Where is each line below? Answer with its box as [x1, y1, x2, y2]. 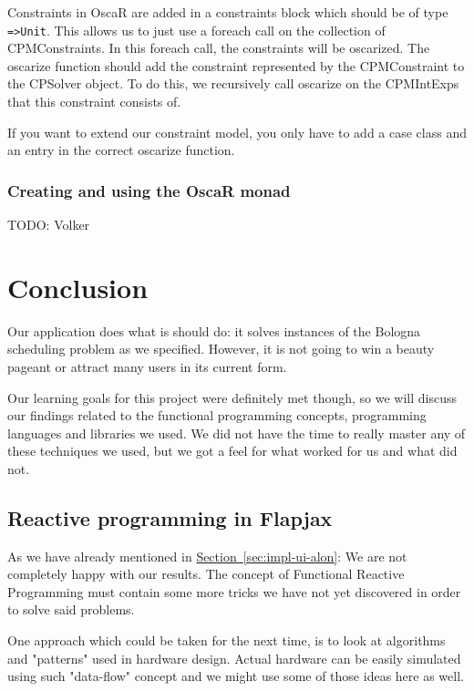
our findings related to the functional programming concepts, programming [7, 406, 427, 425]
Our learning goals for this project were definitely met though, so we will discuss [7, 387, 457, 407]
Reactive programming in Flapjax [7, 503, 333, 531]
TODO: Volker [7, 215, 90, 234]
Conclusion [7, 268, 149, 305]
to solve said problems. [7, 600, 135, 619]
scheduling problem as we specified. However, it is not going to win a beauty [7, 339, 435, 358]
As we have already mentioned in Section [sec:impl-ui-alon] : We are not [7, 546, 407, 565]
